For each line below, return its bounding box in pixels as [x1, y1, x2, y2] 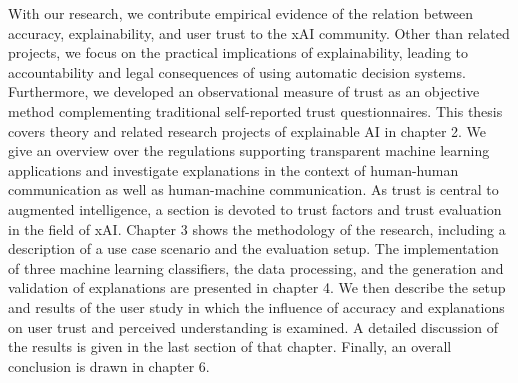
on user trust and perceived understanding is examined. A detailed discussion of [8, 316, 498, 337]
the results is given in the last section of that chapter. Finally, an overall [8, 336, 452, 357]
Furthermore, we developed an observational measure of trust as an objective [8, 81, 480, 102]
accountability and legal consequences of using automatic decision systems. [8, 61, 466, 82]
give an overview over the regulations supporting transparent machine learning [8, 140, 490, 161]
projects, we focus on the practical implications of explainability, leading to [8, 42, 469, 63]
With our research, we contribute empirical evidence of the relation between [8, 3, 474, 23]
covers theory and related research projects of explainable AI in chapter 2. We [8, 120, 487, 141]
